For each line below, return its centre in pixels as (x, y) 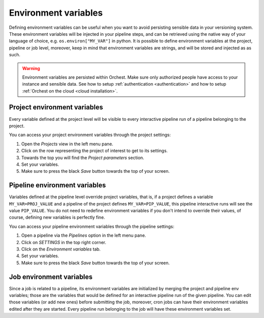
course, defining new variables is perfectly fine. (57, 217)
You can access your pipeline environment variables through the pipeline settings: (92, 226)
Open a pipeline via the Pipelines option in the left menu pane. (84, 235)
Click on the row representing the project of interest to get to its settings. (95, 151)
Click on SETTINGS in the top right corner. (64, 242)
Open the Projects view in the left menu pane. (67, 144)
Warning (31, 68)
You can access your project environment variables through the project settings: (90, 135)
